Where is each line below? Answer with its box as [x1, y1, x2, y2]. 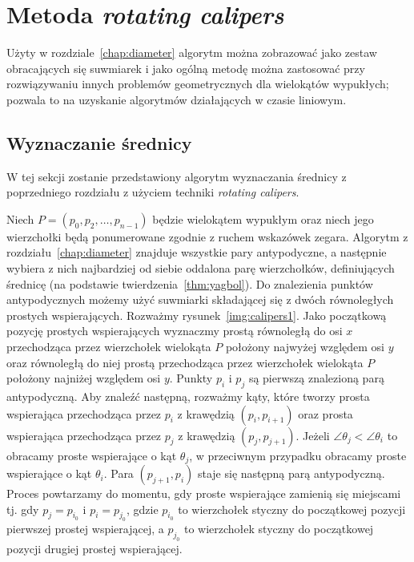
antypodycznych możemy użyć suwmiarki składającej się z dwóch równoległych [6, 291, 394, 308]
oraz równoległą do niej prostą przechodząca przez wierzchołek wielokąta [6, 354, 364, 370]
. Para [103, 465, 134, 482]
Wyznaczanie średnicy [6, 130, 192, 155]
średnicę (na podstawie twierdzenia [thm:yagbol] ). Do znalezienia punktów [6, 275, 373, 292]
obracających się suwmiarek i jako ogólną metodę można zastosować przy [6, 59, 365, 76]
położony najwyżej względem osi [225, 338, 384, 355]
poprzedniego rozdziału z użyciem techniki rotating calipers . [6, 184, 299, 200]
